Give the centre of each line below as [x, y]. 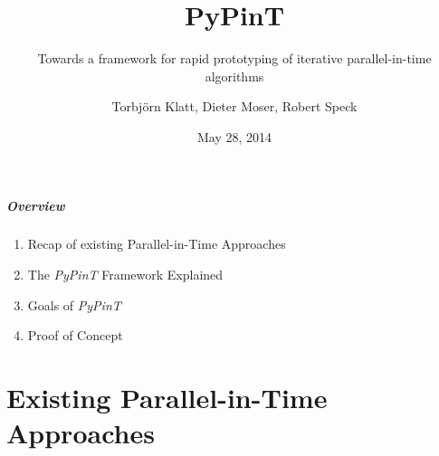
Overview [36, 205]
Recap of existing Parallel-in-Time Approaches [157, 244]
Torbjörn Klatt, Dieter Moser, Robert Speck [234, 106]
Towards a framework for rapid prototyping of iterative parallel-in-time [234, 58]
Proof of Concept [75, 335]
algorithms [234, 76]
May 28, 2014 [234, 136]
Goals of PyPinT [74, 304]
